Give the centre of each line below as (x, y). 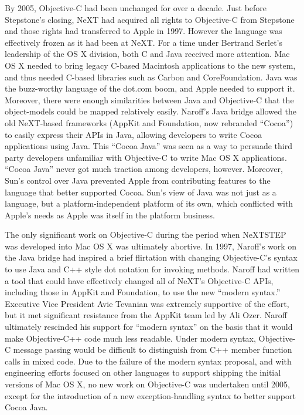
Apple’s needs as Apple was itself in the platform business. (110, 215)
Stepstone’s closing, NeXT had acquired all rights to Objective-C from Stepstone (150, 19)
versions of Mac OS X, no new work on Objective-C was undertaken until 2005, (147, 384)
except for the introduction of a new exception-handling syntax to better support (150, 395)
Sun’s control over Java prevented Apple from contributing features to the (138, 180)
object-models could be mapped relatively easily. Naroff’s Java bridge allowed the (151, 111)
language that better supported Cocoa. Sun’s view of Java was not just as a (141, 192)
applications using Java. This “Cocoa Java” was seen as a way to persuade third (148, 146)
